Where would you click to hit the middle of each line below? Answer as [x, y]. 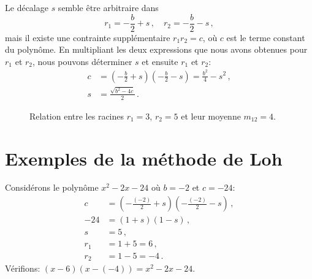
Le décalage [27, 7]
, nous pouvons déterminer [82, 61]
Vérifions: [23, 268]
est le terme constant [266, 37]
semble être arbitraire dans [108, 7]
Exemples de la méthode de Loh [144, 158]
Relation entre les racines [77, 116]
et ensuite [160, 61]
